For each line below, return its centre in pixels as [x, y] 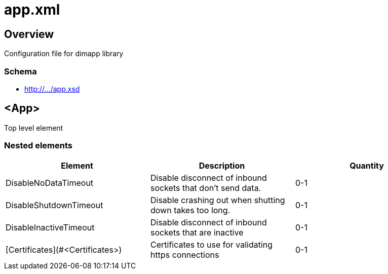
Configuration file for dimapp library [64, 54]
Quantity [367, 165]
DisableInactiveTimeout [50, 227]
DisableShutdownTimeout [54, 205]
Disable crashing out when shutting [218, 200]
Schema [21, 71]
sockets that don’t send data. [206, 188]
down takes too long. [190, 210]
